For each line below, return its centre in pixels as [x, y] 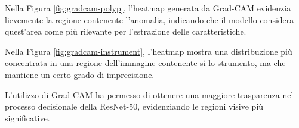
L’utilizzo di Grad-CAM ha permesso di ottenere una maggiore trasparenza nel [149, 94]
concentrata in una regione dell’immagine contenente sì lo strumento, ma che [145, 63]
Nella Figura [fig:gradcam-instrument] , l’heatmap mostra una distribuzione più [149, 51]
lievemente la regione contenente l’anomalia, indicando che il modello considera [149, 19]
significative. [27, 118]
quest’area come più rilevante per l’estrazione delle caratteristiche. [126, 31]
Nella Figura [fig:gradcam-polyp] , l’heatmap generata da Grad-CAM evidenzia [148, 8]
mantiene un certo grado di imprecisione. [80, 74]
